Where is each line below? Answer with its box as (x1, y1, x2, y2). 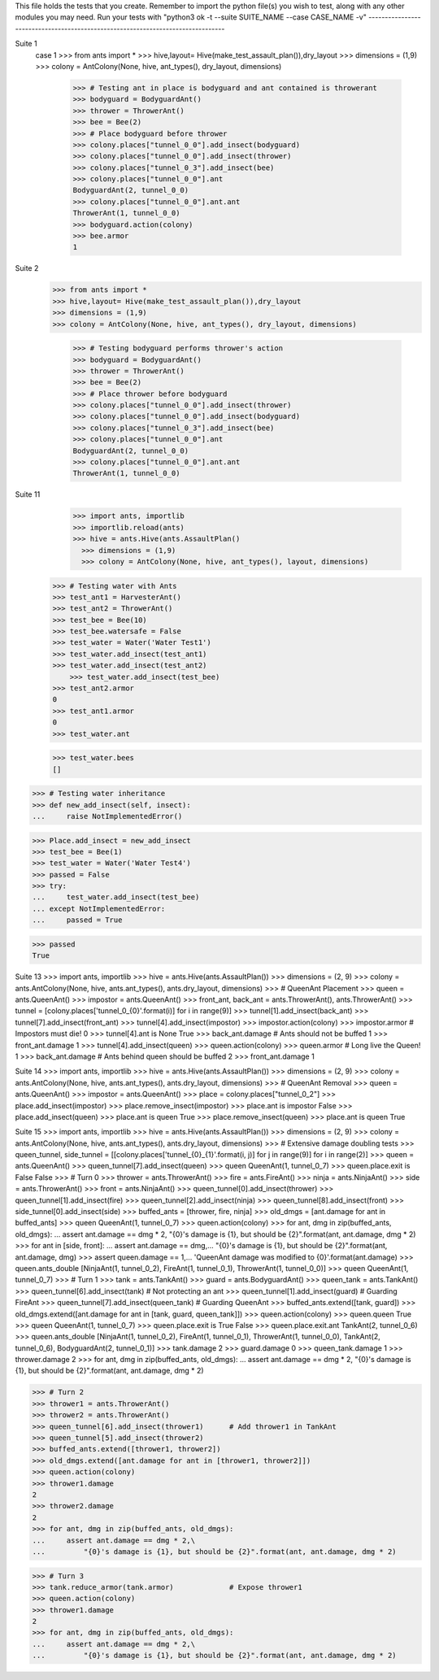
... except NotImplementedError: (32, 903, 166, 913)
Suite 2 (15, 263, 39, 273)
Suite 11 (15, 490, 41, 499)
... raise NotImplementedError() (32, 812, 183, 820)
